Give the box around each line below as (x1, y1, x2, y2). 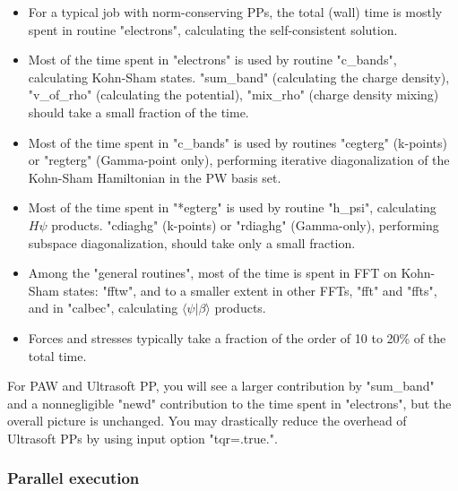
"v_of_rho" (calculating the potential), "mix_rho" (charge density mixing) (28, 85, 439, 104)
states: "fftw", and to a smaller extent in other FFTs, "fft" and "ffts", (63, 280, 437, 299)
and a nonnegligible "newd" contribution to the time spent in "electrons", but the (7, 393, 452, 412)
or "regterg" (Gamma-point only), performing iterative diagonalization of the (28, 151, 450, 169)
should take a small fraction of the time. (28, 102, 249, 121)
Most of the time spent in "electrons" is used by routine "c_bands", (28, 50, 397, 69)
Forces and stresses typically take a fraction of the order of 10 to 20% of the (28, 328, 446, 347)
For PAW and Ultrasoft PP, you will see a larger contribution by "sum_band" (7, 376, 435, 395)
